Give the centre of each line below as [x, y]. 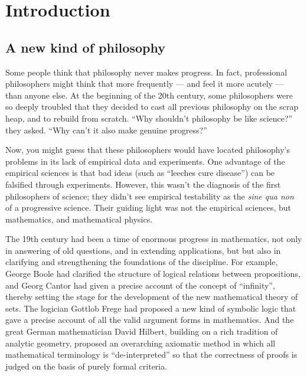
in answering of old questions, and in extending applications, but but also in [143, 250]
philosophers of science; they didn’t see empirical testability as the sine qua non [150, 196]
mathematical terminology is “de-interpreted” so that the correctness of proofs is [151, 354]
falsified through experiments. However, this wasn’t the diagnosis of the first [143, 184]
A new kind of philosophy [85, 47]
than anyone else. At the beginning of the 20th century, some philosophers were [149, 95]
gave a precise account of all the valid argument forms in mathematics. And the [150, 320]
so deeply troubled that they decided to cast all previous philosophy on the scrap [152, 107]
